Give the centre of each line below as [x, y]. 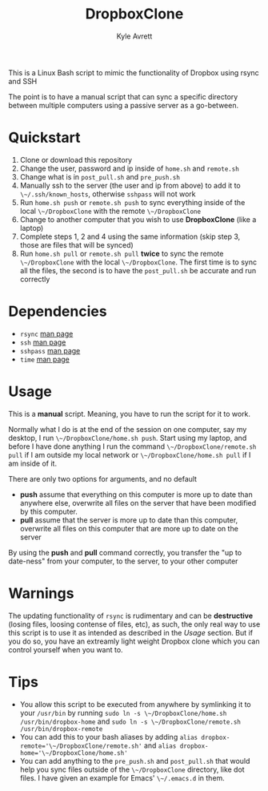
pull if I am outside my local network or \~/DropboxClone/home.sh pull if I [130, 454]
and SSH [23, 81]
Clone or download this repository [76, 159]
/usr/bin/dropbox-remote [61, 729]
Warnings [41, 593]
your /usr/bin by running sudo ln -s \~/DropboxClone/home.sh [123, 712]
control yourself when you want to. [66, 649]
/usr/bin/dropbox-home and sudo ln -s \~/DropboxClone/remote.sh [130, 721]
